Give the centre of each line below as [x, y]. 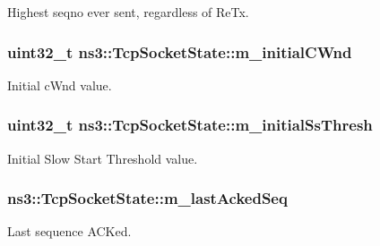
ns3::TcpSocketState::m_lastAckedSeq [147, 198]
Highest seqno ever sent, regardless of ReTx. [128, 12]
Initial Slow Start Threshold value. [103, 158]
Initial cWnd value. [60, 85]
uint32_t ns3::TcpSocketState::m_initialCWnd [180, 51]
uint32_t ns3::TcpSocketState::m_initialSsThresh [190, 125]
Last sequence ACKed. [69, 231]
